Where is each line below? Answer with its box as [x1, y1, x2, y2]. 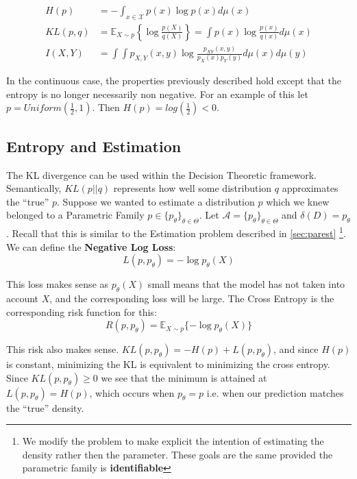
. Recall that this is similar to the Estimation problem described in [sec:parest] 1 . [6, 224, 346, 240]
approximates [282, 181, 338, 195]
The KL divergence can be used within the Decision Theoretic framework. [6, 167, 317, 182]
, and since [273, 342, 319, 356]
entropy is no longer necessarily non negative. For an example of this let [6, 86, 308, 101]
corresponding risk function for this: [6, 304, 157, 319]
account [6, 291, 39, 305]
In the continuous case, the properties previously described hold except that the [6, 73, 341, 88]
